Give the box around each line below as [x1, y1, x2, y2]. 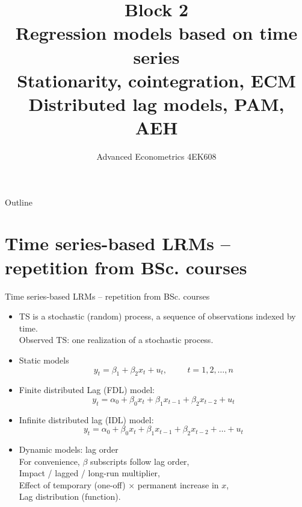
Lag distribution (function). [19, 490, 121, 503]
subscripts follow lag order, [90, 455, 190, 467]
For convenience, [19, 455, 80, 467]
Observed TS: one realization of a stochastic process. [19, 333, 214, 346]
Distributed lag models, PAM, [28, 91, 285, 116]
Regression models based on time [15, 20, 298, 45]
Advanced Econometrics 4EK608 [96, 150, 217, 163]
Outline [5, 195, 32, 208]
